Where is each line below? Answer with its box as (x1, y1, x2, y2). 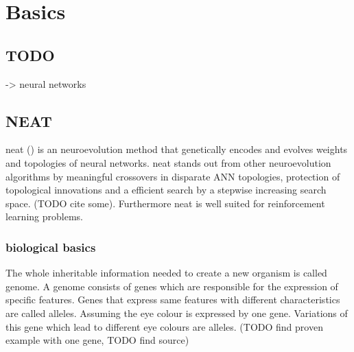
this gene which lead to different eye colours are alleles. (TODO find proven (5, 319, 323, 333)
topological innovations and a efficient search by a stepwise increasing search (5, 183, 327, 197)
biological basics (5, 238, 96, 255)
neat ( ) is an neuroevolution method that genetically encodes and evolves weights (5, 142, 348, 156)
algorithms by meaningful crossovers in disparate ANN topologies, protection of (5, 169, 340, 183)
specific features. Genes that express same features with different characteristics (5, 292, 340, 307)
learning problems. (5, 209, 83, 224)
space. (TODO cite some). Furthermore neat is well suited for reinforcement (5, 196, 325, 210)
